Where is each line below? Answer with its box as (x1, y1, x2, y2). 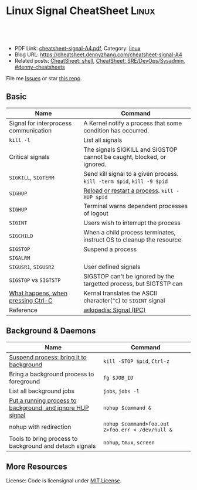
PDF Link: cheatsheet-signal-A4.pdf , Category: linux (14, 45, 141, 52)
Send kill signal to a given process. (83, 169, 179, 178)
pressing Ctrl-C (9, 296, 53, 304)
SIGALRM (9, 254, 30, 261)
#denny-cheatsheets (14, 63, 66, 70)
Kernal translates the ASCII (83, 289, 157, 297)
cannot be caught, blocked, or (83, 152, 167, 161)
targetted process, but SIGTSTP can (83, 280, 183, 288)
